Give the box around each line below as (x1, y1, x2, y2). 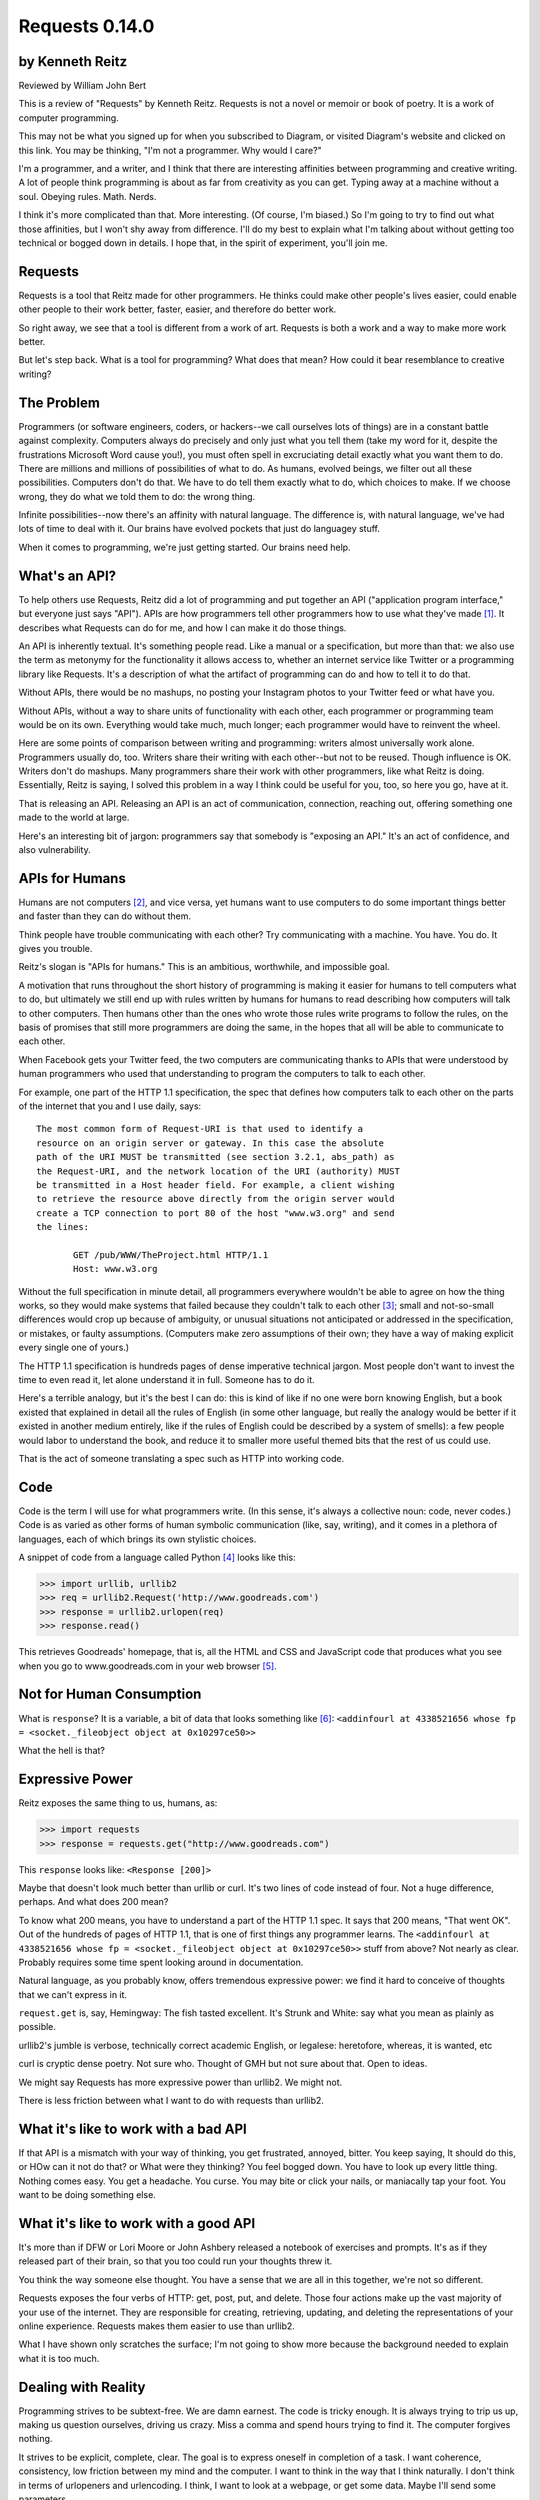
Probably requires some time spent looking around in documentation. (18, 1956, 304, 1968)
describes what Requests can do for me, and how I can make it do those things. (18, 621, 347, 634)
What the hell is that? (18, 1745, 105, 1757)
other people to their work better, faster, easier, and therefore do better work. (18, 303, 337, 315)
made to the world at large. (18, 811, 130, 824)
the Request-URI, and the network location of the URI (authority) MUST (36, 1165, 400, 1177)
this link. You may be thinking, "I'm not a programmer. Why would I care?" (18, 144, 322, 156)
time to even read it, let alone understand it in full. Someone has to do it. (18, 1374, 315, 1386)
